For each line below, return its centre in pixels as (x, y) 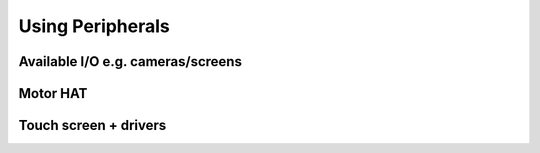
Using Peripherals (94, 26)
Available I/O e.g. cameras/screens (130, 61)
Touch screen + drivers (92, 125)
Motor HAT (53, 93)
